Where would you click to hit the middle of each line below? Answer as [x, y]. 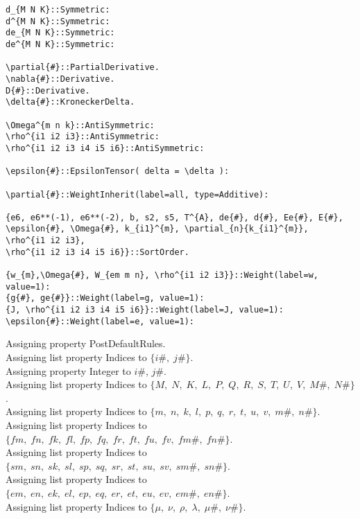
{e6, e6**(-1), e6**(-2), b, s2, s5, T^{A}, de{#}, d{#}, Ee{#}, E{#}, [174, 217]
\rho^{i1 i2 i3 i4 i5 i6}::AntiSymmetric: [105, 148]
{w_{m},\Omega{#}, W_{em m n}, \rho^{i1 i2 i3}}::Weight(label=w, [162, 275]
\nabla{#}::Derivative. [60, 79]
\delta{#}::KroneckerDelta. [70, 102]
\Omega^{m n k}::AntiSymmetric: [80, 125]
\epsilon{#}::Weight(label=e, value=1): [100, 321]
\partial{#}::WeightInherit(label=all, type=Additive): [137, 194]
